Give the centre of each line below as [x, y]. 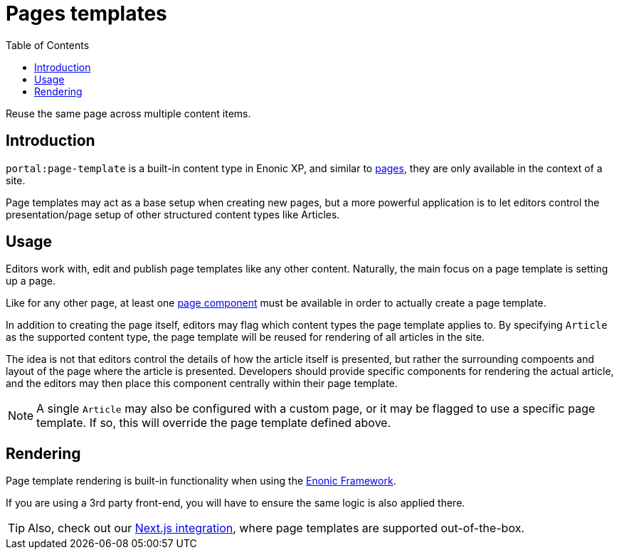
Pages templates [86, 14]
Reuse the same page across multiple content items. [128, 113]
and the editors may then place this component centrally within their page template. [202, 384]
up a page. [31, 281]
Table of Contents [48, 45]
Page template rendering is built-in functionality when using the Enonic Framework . [201, 481]
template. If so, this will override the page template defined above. [214, 423]
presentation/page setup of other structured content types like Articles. [173, 214]
